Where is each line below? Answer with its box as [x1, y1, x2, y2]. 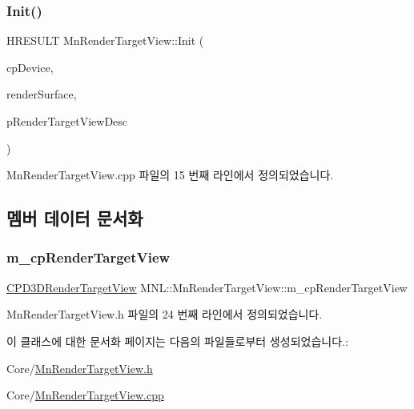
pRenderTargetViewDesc [6, 113, 128, 129]
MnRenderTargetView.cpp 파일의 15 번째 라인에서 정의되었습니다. [6, 166, 334, 183]
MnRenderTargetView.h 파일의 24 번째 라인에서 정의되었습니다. [6, 306, 323, 323]
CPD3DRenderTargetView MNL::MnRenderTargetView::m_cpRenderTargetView [6, 279, 408, 295]
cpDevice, [6, 58, 54, 75]
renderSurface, [6, 86, 77, 102]
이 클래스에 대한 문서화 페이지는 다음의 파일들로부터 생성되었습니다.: [6, 332, 348, 349]
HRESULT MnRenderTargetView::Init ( [6, 32, 204, 49]
